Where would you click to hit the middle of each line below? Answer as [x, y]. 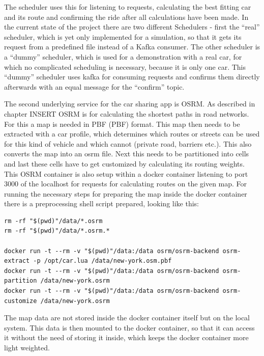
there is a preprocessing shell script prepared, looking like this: [101, 203]
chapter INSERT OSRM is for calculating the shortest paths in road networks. [127, 113]
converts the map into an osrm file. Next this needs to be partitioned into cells [127, 154]
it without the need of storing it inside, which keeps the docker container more [126, 337]
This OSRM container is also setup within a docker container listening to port [126, 173]
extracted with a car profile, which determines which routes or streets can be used [132, 134]
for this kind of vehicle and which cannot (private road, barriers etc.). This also [128, 143]
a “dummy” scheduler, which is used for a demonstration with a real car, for [123, 56]
